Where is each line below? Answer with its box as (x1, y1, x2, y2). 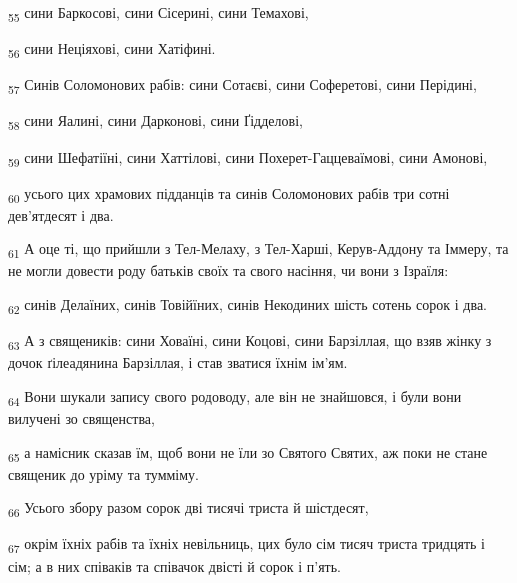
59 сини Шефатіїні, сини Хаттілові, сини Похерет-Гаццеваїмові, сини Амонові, (8, 146, 488, 170)
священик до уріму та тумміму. (8, 463, 199, 484)
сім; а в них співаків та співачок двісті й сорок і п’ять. (8, 555, 341, 576)
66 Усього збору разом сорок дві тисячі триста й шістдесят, (8, 497, 369, 521)
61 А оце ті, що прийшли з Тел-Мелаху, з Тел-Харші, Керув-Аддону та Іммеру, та (8, 238, 509, 262)
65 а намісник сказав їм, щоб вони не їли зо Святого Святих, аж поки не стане (8, 441, 488, 465)
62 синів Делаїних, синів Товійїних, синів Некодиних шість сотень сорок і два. (8, 294, 488, 317)
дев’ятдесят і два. (8, 204, 114, 225)
